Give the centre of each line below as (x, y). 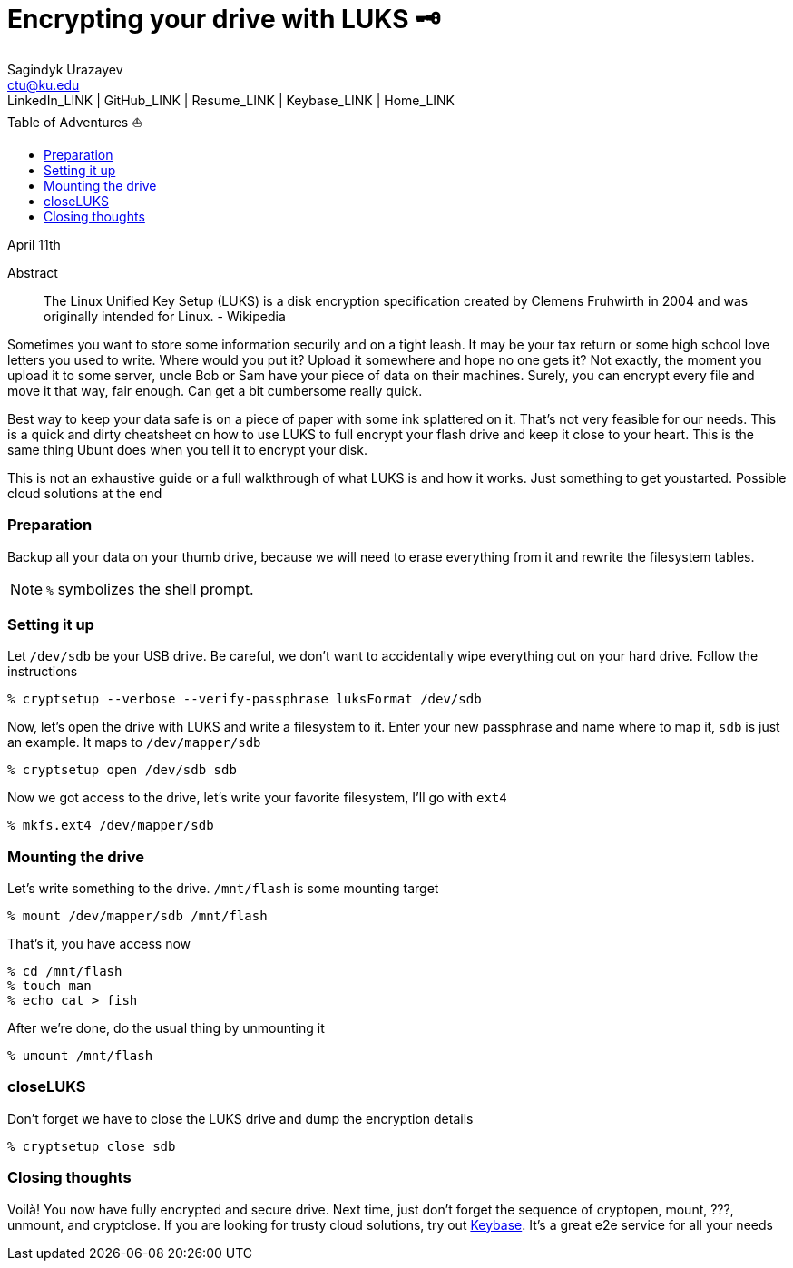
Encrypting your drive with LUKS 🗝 (224, 19)
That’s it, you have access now (99, 944)
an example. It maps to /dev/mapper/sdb (134, 742)
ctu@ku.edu (44, 84)
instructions (43, 672)
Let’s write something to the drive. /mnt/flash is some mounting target (223, 888)
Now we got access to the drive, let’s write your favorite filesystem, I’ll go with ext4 (257, 798)
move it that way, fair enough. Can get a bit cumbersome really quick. (215, 390)
